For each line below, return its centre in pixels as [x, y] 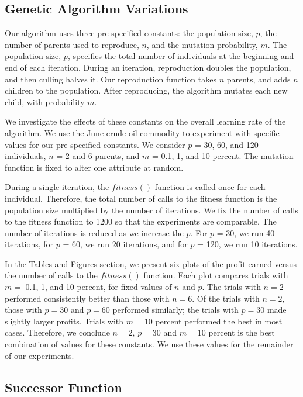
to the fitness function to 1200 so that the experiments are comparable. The [141, 221]
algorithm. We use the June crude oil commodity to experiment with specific [142, 132]
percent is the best [242, 332]
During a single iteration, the [57, 187]
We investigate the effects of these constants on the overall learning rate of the [145, 121]
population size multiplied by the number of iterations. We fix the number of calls [151, 210]
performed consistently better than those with [87, 298]
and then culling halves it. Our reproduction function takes [111, 79]
